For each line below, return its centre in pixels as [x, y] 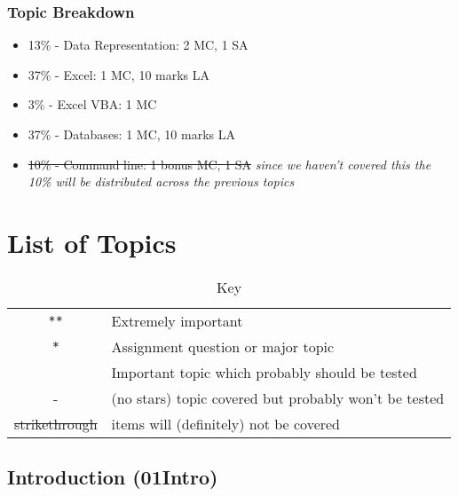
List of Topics [92, 242]
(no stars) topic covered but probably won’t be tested [278, 398]
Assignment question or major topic [223, 346]
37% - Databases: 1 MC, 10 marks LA [131, 134]
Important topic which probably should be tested [264, 372]
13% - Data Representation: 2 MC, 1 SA [138, 45]
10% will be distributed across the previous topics [161, 181]
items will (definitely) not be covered [226, 423]
